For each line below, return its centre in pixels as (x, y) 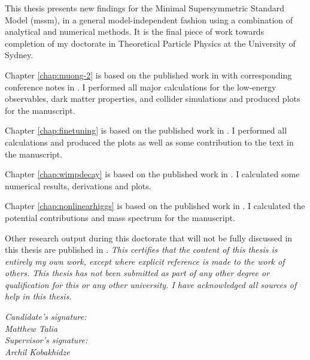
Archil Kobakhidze (37, 351)
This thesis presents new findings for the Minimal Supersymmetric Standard (145, 8)
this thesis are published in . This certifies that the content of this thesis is (141, 249)
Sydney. (19, 55)
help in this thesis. (38, 296)
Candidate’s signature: (46, 317)
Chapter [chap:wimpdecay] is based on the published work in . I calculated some (152, 174)
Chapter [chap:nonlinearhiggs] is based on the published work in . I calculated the (155, 206)
